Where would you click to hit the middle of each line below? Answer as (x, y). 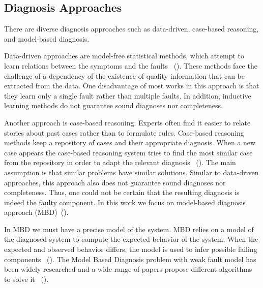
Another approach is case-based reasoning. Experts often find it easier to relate (127, 122)
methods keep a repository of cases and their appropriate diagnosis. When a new (130, 142)
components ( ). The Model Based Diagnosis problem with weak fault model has (130, 259)
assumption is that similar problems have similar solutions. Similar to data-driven (131, 172)
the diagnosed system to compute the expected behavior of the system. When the (131, 239)
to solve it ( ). (26, 279)
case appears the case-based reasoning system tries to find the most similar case (128, 152)
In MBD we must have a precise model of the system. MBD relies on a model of (129, 229)
